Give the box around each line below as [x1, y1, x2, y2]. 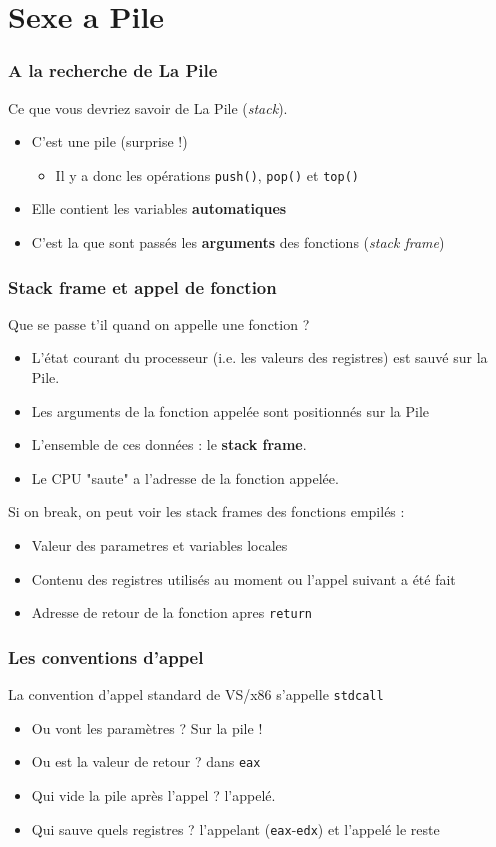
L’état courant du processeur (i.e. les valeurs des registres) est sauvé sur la [31, 347, 488, 368]
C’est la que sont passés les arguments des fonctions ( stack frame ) [31, 232, 445, 253]
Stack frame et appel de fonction [8, 274, 277, 299]
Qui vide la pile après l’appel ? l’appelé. [31, 784, 276, 805]
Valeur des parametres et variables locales [31, 535, 288, 555]
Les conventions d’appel [8, 644, 204, 669]
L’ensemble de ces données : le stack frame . [31, 434, 307, 455]
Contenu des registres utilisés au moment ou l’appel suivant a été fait [31, 568, 456, 589]
